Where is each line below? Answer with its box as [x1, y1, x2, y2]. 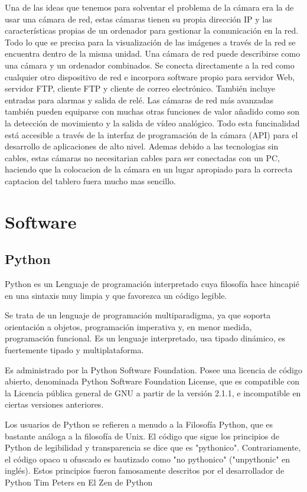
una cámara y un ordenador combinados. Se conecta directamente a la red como [5, 58, 295, 71]
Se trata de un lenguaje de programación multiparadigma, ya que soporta [5, 309, 271, 321]
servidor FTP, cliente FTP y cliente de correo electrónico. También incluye [5, 82, 275, 95]
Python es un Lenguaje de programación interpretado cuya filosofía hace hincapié [5, 278, 299, 290]
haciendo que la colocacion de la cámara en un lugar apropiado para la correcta [5, 163, 293, 175]
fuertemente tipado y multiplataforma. [5, 344, 144, 356]
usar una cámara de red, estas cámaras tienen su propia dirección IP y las [5, 12, 272, 25]
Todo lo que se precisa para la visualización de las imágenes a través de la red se [5, 35, 296, 48]
